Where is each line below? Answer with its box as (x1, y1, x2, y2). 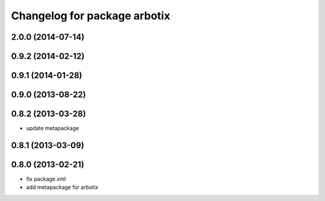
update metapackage (26, 125, 79, 132)
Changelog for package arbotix (11, 9, 171, 22)
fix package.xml (26, 175, 66, 183)
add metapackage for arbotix (26, 184, 99, 191)
